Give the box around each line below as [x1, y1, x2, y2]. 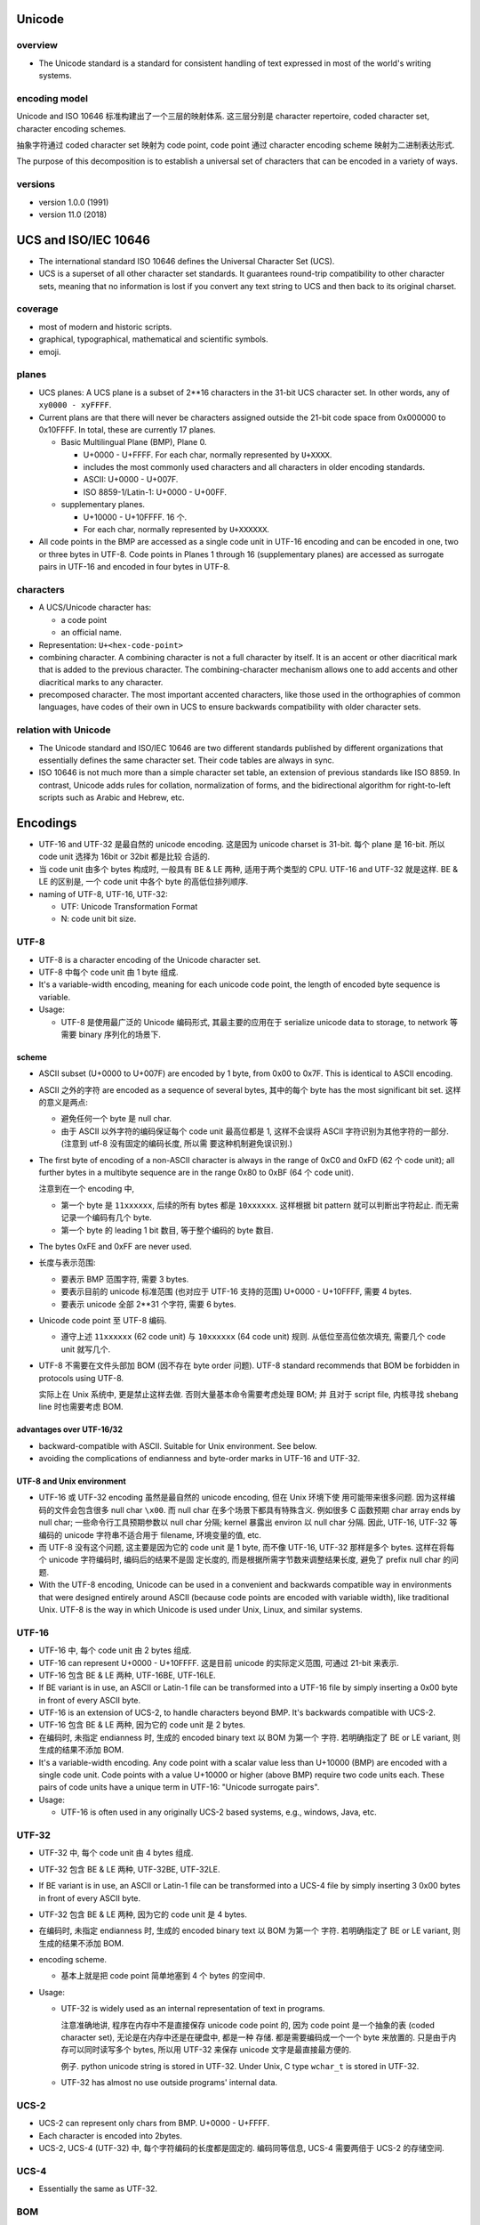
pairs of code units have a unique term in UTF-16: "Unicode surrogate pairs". [38, 1782, 320, 1792]
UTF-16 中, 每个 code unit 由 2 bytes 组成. [38, 1645, 192, 1655]
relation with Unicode [16, 724, 111, 736]
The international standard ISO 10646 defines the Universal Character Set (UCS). [38, 255, 335, 266]
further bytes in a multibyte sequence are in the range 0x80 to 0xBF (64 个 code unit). [38, 1167, 355, 1178]
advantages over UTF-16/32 [16, 1424, 124, 1435]
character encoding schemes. [16, 123, 126, 133]
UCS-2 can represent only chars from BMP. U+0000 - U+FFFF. [38, 2118, 270, 2129]
